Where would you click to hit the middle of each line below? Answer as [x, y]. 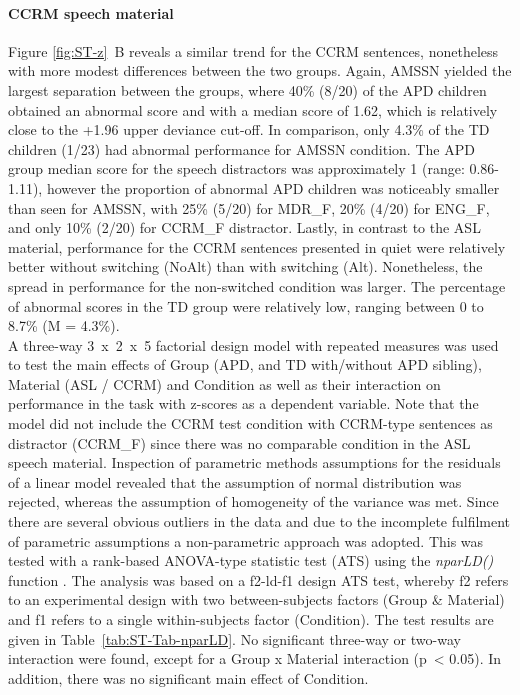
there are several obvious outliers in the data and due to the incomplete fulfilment [259, 521]
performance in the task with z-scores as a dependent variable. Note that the [243, 403]
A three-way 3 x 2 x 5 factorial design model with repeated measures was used [253, 344]
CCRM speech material [91, 12]
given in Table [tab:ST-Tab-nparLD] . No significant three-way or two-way [234, 638]
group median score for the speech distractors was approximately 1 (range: [236, 168]
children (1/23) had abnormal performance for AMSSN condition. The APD [241, 148]
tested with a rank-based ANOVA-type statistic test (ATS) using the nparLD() [251, 560]
